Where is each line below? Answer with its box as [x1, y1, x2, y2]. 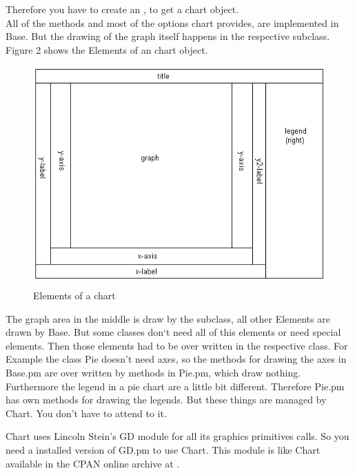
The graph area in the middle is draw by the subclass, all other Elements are [6, 311, 330, 325]
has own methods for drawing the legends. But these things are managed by [6, 392, 327, 407]
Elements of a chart [33, 288, 116, 302]
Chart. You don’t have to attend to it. [6, 405, 167, 420]
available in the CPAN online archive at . [6, 456, 180, 470]
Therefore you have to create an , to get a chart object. [6, 2, 239, 16]
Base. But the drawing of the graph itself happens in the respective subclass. [6, 29, 330, 43]
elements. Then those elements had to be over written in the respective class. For [6, 338, 348, 352]
